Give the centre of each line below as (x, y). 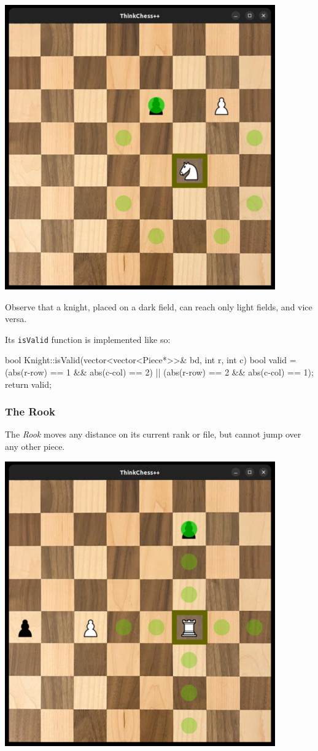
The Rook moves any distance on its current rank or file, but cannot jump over (153, 434)
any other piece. (35, 446)
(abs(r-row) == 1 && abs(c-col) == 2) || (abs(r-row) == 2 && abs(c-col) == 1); (159, 372)
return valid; (28, 384)
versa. (16, 319)
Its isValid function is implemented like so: (88, 339)
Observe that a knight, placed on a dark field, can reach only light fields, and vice (159, 306)
